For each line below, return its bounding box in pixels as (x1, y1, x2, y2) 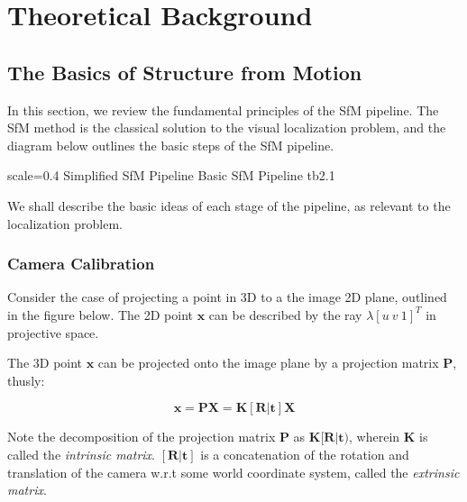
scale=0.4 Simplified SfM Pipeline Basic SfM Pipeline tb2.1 (7, 166, 335, 185)
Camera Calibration (7, 252, 155, 275)
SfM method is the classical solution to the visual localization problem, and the (7, 118, 446, 137)
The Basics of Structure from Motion (7, 58, 362, 86)
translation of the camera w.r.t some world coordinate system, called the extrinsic (7, 462, 460, 481)
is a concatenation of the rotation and (200, 444, 409, 463)
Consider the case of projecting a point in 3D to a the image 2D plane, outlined (7, 288, 447, 306)
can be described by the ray (208, 305, 362, 324)
